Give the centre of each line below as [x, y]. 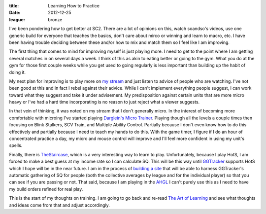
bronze [55, 19]
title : [14, 6]
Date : [15, 13]
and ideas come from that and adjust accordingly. [60, 205]
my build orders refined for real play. [46, 189]
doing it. [17, 72]
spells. [16, 145]
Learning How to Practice [74, 6]
